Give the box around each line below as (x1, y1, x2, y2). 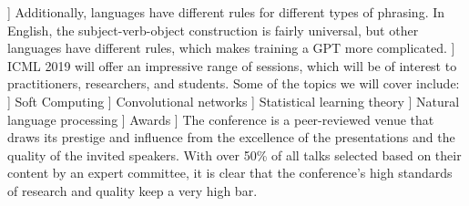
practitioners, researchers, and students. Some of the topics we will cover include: (7, 74, 460, 93)
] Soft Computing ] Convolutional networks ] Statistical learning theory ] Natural (7, 91, 460, 110)
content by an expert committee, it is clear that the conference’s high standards (7, 163, 453, 182)
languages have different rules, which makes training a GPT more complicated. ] (7, 38, 455, 57)
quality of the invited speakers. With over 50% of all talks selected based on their (7, 145, 462, 164)
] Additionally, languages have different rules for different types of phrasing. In (7, 3, 445, 21)
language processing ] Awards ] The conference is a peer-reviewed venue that (7, 109, 434, 129)
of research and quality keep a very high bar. (7, 180, 258, 200)
